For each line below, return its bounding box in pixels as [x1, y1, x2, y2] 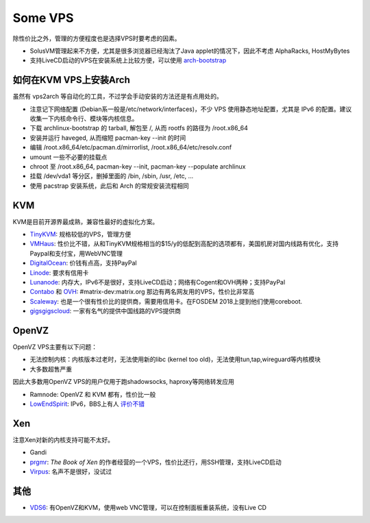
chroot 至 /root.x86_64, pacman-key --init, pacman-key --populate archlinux [29, 162, 246, 171]
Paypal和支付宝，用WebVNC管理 [29, 249, 123, 257]
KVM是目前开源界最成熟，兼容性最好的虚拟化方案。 [12, 217, 159, 226]
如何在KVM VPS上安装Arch [12, 74, 130, 86]
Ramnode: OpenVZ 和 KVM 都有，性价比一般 [29, 390, 156, 398]
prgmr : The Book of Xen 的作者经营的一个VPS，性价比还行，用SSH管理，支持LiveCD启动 [29, 458, 282, 466]
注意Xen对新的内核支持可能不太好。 [12, 435, 114, 443]
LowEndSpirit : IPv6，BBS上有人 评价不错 [29, 400, 145, 408]
